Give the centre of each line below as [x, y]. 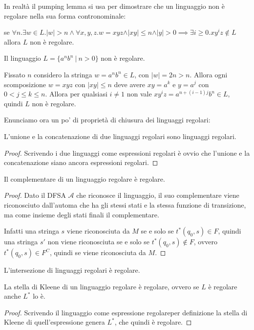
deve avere [130, 84]
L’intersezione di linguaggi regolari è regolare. [72, 270]
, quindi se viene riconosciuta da [98, 252]
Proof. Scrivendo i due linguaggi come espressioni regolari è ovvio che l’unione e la [127, 153]
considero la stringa [63, 74]
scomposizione [25, 84]
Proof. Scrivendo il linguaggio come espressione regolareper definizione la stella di [126, 312]
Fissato [15, 74]
